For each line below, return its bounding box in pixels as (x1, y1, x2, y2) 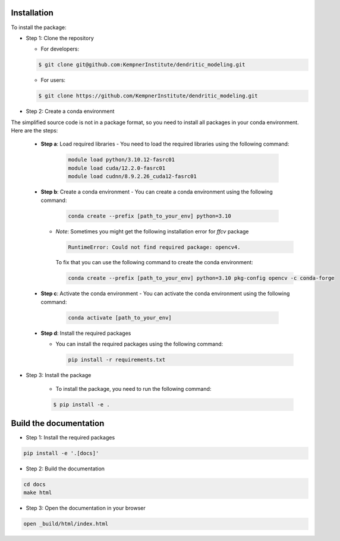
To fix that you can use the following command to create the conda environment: (55, 259, 254, 266)
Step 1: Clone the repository (26, 34, 95, 42)
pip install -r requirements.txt (68, 356, 166, 363)
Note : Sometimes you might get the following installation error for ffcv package (55, 227, 249, 235)
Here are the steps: (11, 127, 58, 134)
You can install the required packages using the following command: (55, 340, 223, 347)
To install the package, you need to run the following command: (55, 385, 212, 392)
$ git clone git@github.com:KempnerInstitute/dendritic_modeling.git (38, 61, 245, 68)
